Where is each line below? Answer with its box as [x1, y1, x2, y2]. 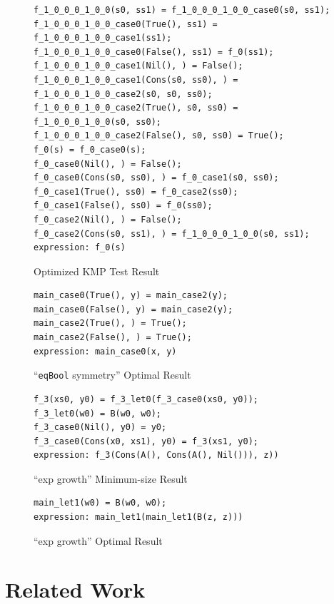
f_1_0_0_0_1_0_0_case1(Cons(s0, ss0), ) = [34, 74, 238, 85]
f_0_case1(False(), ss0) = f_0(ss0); [34, 200, 213, 211]
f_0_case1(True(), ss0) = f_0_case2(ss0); [34, 186, 238, 197]
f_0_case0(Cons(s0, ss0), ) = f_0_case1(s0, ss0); [34, 173, 279, 183]
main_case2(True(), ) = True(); [34, 318, 187, 329]
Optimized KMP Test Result [34, 263, 160, 278]
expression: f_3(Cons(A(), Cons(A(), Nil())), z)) [34, 450, 279, 461]
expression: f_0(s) [34, 242, 126, 253]
